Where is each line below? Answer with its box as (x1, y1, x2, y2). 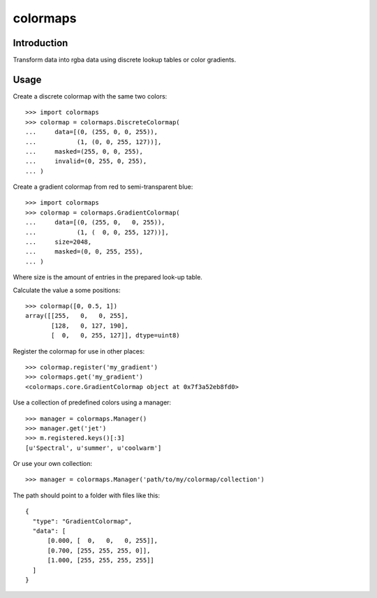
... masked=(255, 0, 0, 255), (25, 147, 143, 155)
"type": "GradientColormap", (32, 517, 133, 525)
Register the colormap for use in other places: (13, 347, 145, 356)
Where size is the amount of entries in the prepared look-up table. (13, 273, 202, 282)
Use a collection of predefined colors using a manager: (13, 398, 171, 407)
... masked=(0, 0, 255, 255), (25, 248, 143, 256)
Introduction (13, 37, 68, 49)
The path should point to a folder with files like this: (13, 491, 161, 499)
